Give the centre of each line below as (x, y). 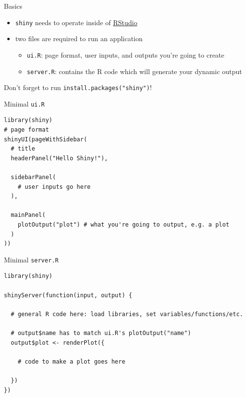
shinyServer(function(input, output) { (68, 295)
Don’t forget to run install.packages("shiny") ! (78, 87)
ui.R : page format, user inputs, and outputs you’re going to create (126, 54)
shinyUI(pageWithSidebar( (46, 139)
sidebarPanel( (33, 177)
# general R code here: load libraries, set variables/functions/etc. (127, 314)
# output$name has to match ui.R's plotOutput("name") (101, 333)
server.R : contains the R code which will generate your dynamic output (134, 71)
